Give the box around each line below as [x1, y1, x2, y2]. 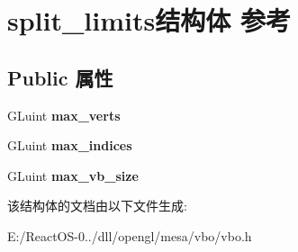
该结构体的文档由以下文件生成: [7, 196, 187, 215]
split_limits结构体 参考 [7, 2, 291, 39]
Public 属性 [7, 63, 113, 91]
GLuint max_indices [7, 136, 132, 155]
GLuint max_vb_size [7, 166, 139, 184]
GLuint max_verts [7, 105, 121, 124]
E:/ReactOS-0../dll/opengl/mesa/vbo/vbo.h [7, 226, 252, 245]
